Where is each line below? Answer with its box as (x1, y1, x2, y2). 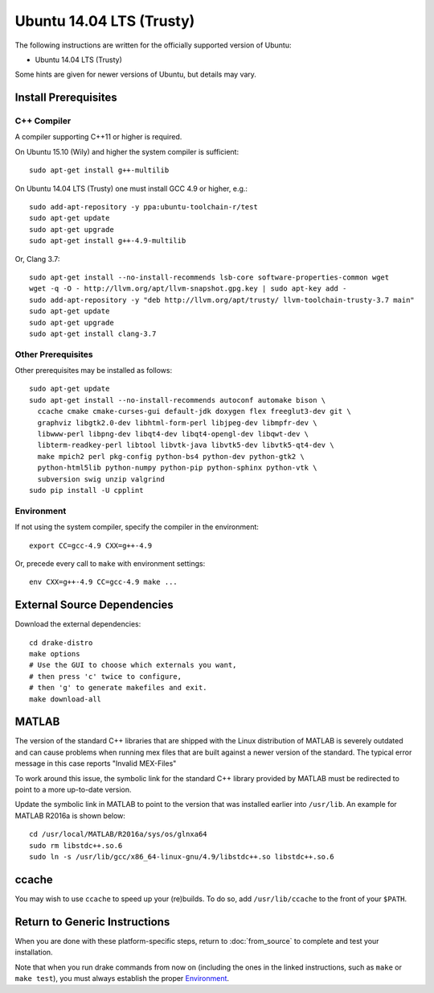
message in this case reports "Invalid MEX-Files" (14, 759, 177, 768)
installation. (14, 947, 53, 958)
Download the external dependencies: (14, 619, 141, 629)
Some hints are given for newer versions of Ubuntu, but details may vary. (14, 69, 257, 80)
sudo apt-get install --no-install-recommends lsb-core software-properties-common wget (29, 273, 390, 282)
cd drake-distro (29, 638, 93, 648)
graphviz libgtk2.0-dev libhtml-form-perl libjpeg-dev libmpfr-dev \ (37, 418, 317, 427)
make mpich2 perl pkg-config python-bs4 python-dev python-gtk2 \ (37, 452, 305, 461)
